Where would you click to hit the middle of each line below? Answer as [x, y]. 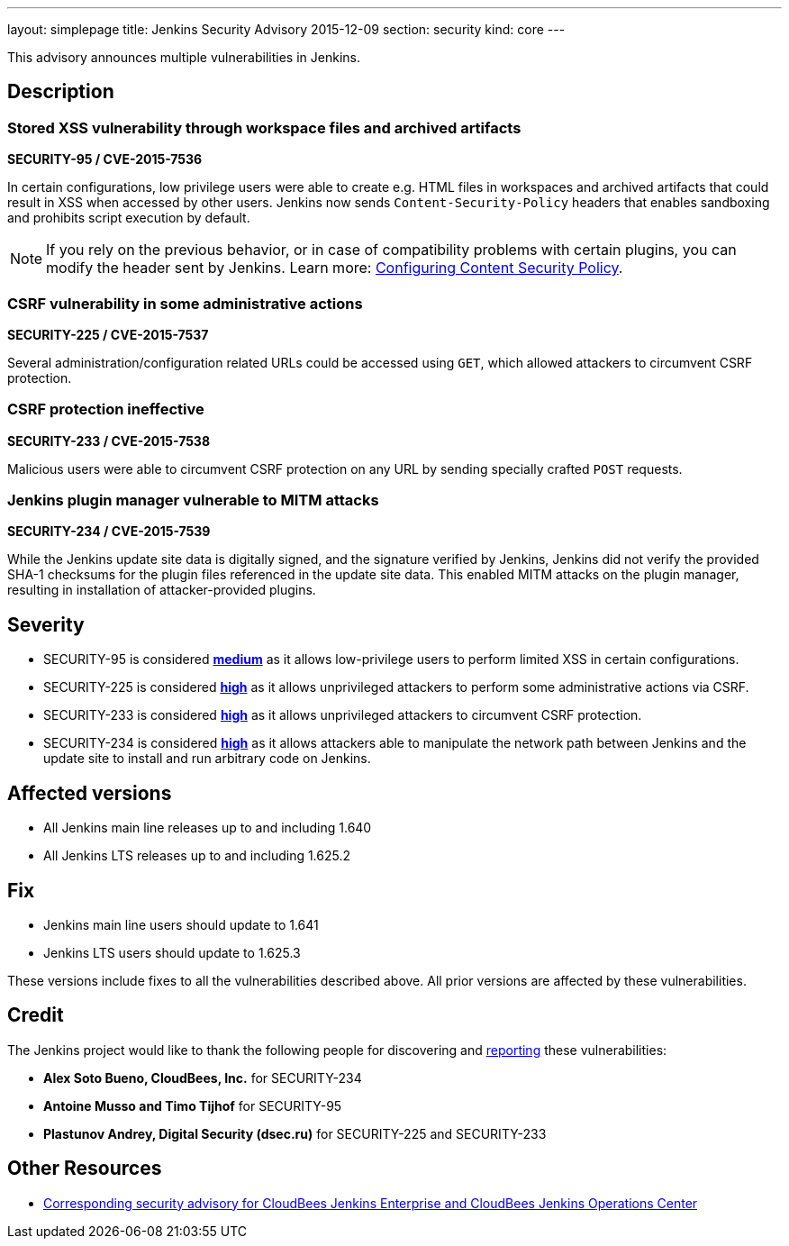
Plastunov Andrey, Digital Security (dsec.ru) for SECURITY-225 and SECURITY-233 [295, 1133]
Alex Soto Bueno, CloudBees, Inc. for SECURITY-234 [203, 1078]
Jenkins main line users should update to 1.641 [181, 925]
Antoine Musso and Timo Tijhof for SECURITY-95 [193, 1105]
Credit [36, 1015]
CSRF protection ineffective [106, 409]
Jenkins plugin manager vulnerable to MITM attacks [193, 500]
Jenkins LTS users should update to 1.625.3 [172, 953]
